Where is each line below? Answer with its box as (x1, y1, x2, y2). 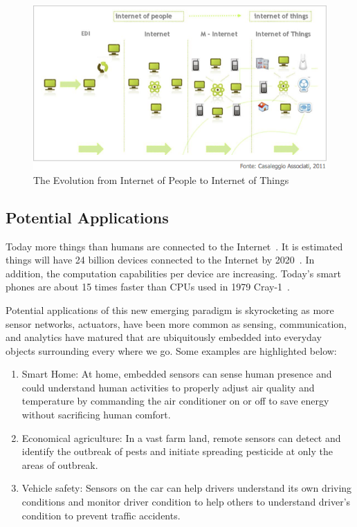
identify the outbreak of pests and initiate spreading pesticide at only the (21, 444, 333, 459)
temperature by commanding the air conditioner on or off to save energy (21, 394, 329, 408)
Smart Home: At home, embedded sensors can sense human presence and (21, 367, 332, 381)
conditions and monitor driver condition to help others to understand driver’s (21, 494, 351, 509)
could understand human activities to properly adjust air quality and (21, 380, 315, 394)
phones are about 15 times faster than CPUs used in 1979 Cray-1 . (6, 279, 290, 294)
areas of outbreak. (21, 457, 98, 472)
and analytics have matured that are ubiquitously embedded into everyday (6, 330, 322, 344)
